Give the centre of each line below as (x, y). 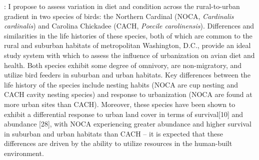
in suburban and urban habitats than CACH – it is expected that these (113, 133)
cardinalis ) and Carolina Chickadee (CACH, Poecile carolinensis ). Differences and (129, 26)
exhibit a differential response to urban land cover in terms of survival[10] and (124, 114)
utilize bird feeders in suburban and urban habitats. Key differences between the (127, 75)
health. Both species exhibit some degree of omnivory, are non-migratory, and (123, 65)
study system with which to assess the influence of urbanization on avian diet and (129, 55)
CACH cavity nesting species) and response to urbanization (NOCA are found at (128, 94)
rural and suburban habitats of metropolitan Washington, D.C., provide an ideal (127, 45)
